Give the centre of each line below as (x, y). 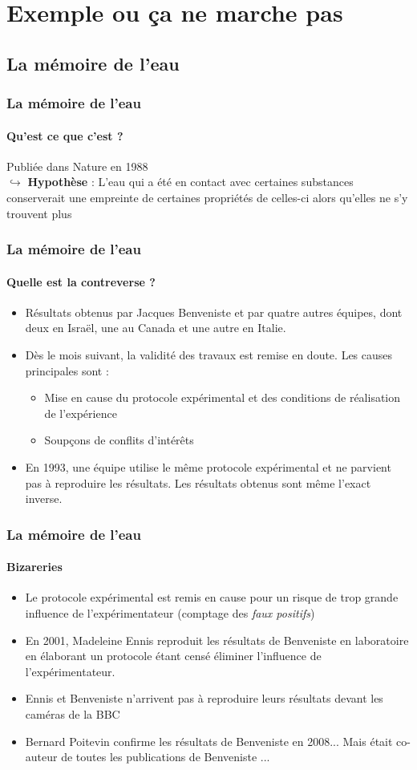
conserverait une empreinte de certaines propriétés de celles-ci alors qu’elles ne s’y (207, 197)
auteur (41, 757)
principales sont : (67, 370)
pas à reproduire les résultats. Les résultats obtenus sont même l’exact (198, 482)
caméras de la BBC (73, 713)
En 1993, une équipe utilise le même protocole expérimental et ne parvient (208, 466)
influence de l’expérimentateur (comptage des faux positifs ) (170, 612)
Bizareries (34, 567)
